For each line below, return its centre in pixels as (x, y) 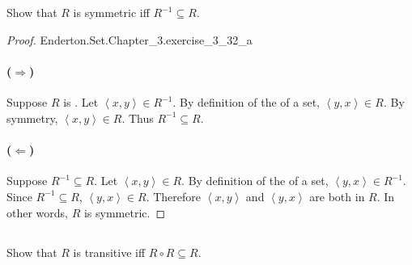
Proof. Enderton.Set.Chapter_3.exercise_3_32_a (130, 39)
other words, (37, 212)
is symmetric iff (111, 13)
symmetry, (32, 118)
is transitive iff (109, 252)
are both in (337, 196)
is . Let (81, 102)
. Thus (138, 118)
